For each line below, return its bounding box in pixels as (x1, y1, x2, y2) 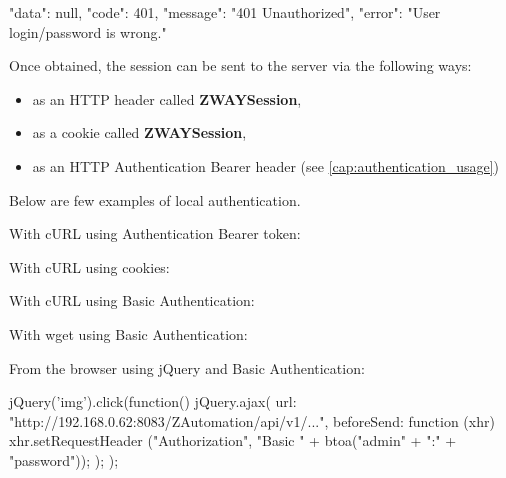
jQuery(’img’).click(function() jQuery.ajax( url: (9, 391, 297, 412)
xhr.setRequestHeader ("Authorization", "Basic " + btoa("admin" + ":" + (9, 430, 457, 451)
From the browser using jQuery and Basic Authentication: (9, 357, 365, 378)
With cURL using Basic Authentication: (9, 290, 255, 311)
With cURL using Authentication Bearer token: (9, 223, 301, 244)
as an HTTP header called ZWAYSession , (32, 88, 302, 109)
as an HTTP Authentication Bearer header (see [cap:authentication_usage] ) (32, 155, 500, 176)
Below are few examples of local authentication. (9, 189, 301, 210)
